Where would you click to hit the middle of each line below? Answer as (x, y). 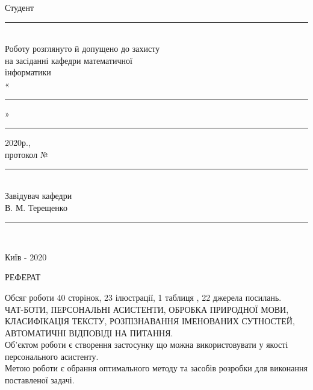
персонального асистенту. (52, 356)
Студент (20, 7)
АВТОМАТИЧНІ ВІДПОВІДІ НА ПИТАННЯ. (89, 332)
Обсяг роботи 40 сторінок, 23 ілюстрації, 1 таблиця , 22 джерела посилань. (143, 297)
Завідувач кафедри (39, 195)
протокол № (26, 154)
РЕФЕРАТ (23, 277)
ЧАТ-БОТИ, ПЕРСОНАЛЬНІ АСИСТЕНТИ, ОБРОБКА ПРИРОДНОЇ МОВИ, (147, 309)
